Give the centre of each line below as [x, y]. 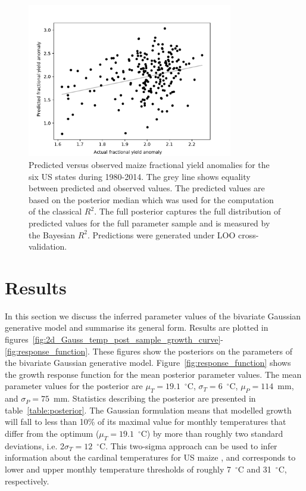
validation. [48, 246]
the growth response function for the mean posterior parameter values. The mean [153, 374]
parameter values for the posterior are [74, 386]
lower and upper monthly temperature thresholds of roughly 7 [118, 469]
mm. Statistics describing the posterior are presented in [154, 398]
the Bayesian [52, 234]
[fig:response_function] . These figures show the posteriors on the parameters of [149, 351]
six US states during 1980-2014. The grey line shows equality [140, 176]
